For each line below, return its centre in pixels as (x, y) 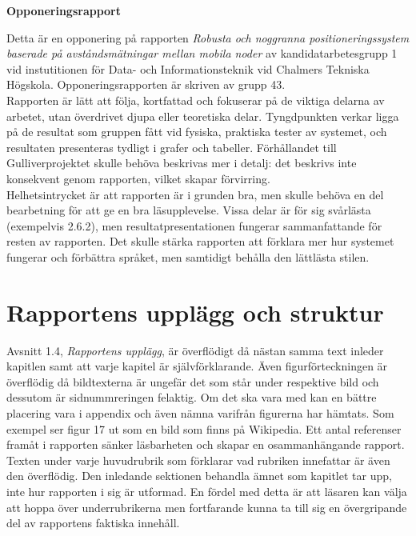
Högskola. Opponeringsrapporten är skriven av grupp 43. (146, 84)
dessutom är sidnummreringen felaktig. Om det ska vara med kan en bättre (192, 397)
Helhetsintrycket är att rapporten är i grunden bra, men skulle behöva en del (195, 194)
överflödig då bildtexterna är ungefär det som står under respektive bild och (193, 381)
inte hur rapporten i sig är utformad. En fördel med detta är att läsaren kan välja (207, 491)
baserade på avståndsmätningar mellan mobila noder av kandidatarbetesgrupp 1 (202, 53)
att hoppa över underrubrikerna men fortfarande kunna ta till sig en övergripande (207, 507)
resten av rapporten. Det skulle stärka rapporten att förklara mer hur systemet (200, 241)
